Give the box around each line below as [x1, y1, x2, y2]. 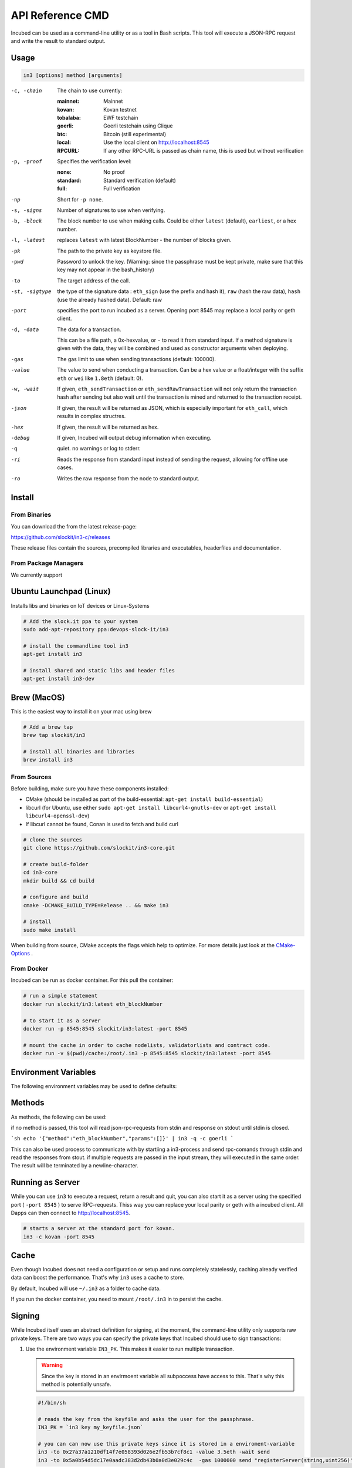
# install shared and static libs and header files [23, 667, 175, 674]
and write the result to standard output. [11, 37, 106, 44]
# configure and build [23, 894, 89, 901]
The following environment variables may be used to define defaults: [11, 1082, 177, 1089]
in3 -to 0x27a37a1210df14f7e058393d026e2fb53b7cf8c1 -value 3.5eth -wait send [38, 1449, 270, 1456]
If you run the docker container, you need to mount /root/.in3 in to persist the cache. [11, 1295, 223, 1303]
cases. [57, 464, 73, 471]
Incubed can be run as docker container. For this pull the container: [11, 977, 174, 984]
